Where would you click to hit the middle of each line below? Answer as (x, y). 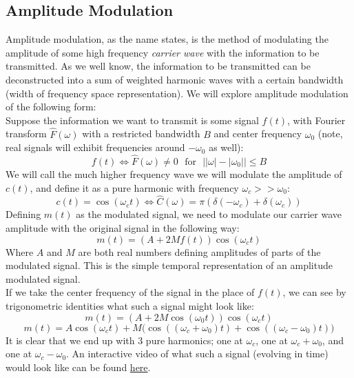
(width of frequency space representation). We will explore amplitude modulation (177, 93)
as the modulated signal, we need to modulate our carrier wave (209, 214)
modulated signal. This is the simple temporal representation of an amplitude (169, 265)
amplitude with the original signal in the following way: (123, 227)
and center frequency (258, 133)
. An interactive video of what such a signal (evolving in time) (197, 354)
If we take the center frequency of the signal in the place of (130, 292)
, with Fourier (316, 120)
